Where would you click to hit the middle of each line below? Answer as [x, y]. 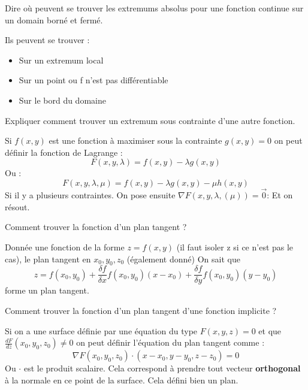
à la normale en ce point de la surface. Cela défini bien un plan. [122, 380]
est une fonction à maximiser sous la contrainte [135, 140]
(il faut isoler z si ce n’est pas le [235, 247]
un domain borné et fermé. [54, 19]
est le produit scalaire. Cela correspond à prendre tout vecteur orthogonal [162, 368]
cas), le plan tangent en [48, 259]
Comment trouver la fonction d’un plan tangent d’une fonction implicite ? [141, 310]
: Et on [280, 195]
